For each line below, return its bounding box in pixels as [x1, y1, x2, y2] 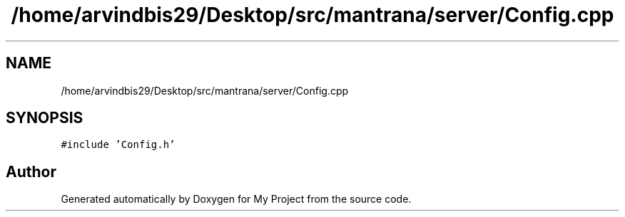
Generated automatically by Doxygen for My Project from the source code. [61, 193, 412, 206]
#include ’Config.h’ [61, 139, 176, 151]
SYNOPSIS [6, 109, 83, 127]
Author [6, 162, 56, 181]
